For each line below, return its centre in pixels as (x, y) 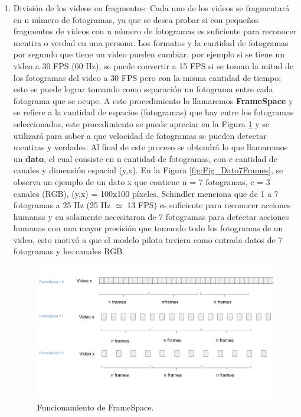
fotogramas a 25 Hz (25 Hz (62, 205)
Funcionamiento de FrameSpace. (95, 407)
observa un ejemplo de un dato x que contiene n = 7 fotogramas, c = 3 (142, 181)
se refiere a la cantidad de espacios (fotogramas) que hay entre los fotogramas (153, 112)
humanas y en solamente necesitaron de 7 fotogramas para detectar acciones (151, 216)
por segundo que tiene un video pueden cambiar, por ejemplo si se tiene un (149, 54)
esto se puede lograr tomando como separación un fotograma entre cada (143, 89)
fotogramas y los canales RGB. (69, 251)
